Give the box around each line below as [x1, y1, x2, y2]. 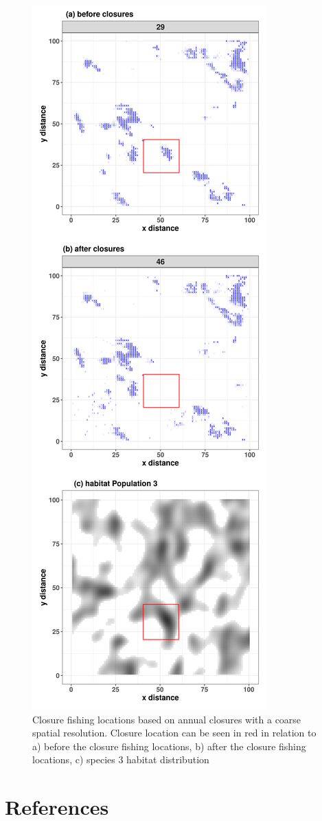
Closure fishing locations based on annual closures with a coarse [32, 712, 301, 726]
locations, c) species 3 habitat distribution [32, 752, 209, 767]
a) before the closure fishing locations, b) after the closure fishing [32, 738, 306, 753]
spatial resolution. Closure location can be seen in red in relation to [32, 725, 317, 740]
